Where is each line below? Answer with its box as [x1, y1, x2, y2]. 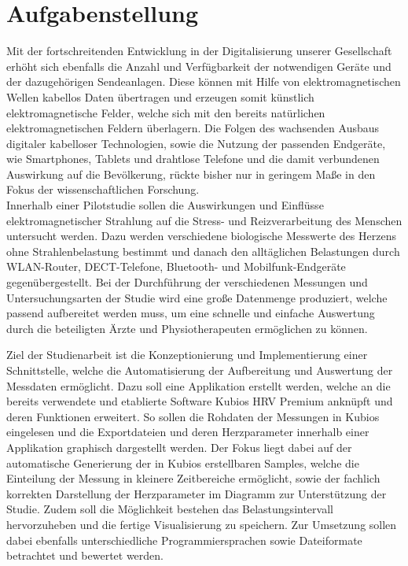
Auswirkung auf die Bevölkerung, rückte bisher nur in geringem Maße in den [6, 165, 376, 182]
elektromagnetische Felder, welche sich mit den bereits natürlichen [6, 104, 325, 120]
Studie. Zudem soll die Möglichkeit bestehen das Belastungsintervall [6, 501, 333, 517]
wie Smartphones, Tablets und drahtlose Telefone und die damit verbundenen [6, 150, 380, 167]
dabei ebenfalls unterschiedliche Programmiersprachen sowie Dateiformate [6, 531, 362, 548]
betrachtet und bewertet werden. [6, 547, 164, 564]
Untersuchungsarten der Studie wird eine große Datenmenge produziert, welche [6, 289, 388, 305]
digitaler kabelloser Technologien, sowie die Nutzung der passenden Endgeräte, [6, 135, 386, 151]
